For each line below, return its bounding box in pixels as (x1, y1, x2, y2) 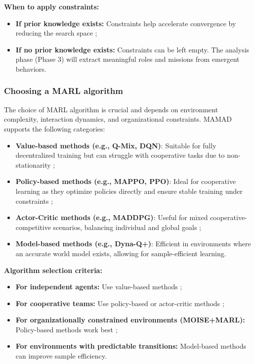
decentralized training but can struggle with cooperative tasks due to (15, 150, 225, 160)
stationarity (15, 159, 51, 170)
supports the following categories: (4, 123, 105, 134)
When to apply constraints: (4, 1, 99, 11)
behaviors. (15, 63, 46, 74)
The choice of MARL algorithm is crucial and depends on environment (4, 104, 218, 114)
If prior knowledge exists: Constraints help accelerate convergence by (15, 18, 236, 28)
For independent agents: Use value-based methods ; (15, 281, 182, 292)
